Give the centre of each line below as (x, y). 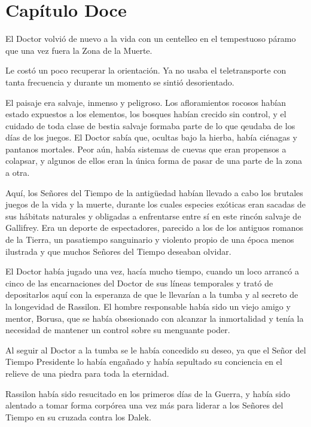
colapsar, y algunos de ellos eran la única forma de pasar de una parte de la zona (154, 161)
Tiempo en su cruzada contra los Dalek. (78, 417)
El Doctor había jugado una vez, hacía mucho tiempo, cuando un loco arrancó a (152, 271)
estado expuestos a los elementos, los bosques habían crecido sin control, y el (146, 114)
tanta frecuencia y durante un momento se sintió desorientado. (120, 82)
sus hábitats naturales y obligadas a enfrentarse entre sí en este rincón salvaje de (153, 216)
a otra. (18, 173)
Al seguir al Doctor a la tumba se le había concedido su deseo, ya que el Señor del (156, 350)
